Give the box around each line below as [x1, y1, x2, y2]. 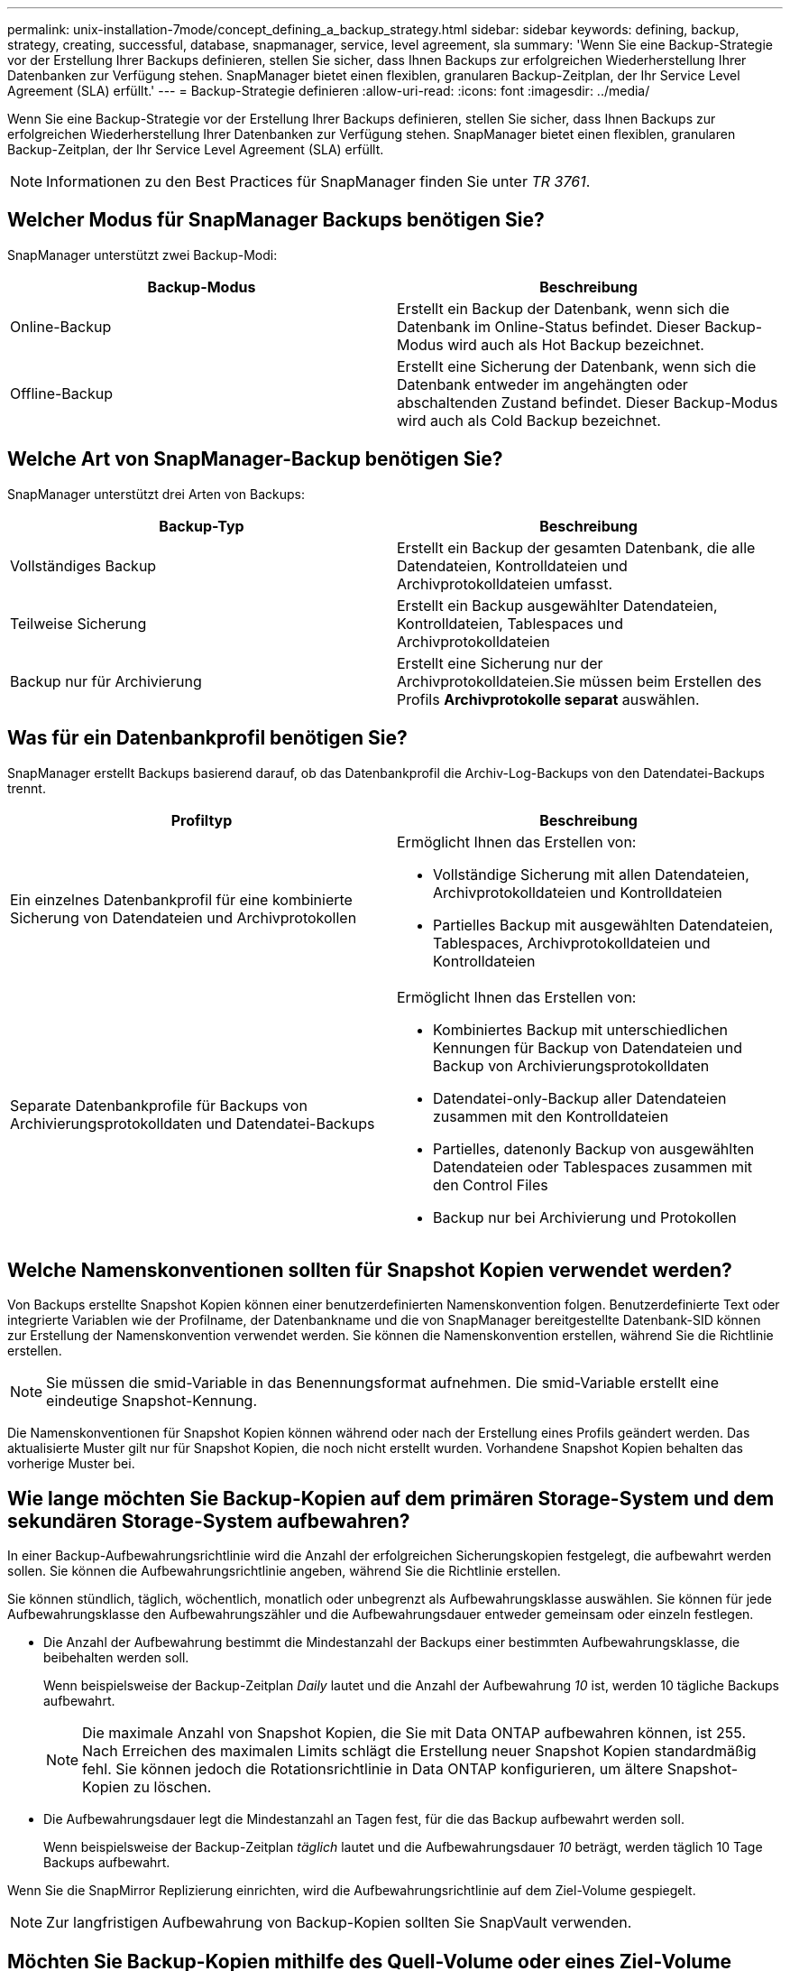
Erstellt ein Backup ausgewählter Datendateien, [397, 596, 718, 615]
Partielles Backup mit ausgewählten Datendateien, [433, 915, 774, 934]
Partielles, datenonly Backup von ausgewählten [433, 1139, 755, 1158]
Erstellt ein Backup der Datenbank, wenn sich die [397, 299, 730, 318]
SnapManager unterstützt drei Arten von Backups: [7, 486, 306, 502]
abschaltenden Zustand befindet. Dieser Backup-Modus [397, 393, 778, 412]
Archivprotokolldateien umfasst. [397, 574, 613, 593]
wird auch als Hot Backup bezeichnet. [447, 335, 704, 354]
